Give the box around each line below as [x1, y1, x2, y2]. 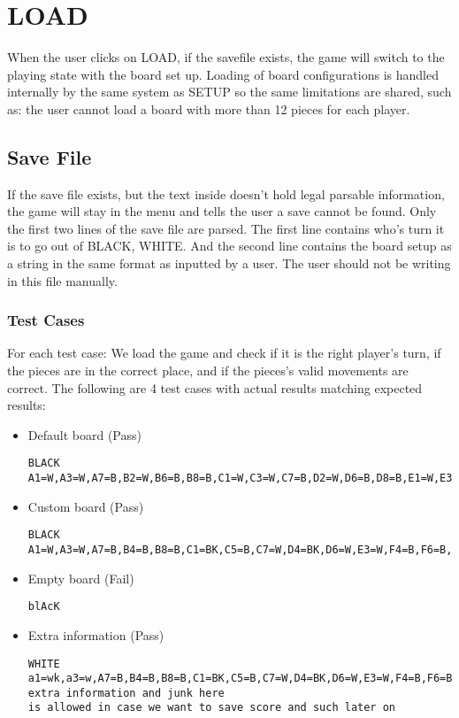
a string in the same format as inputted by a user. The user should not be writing [7, 254, 451, 273]
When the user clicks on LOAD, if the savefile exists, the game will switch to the [7, 48, 445, 66]
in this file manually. [7, 271, 118, 290]
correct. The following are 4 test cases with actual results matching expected [7, 378, 423, 397]
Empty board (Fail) [27, 568, 134, 587]
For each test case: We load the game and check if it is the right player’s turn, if [7, 344, 441, 362]
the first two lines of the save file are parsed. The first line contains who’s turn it [7, 219, 445, 237]
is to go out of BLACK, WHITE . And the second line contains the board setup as [7, 236, 452, 255]
